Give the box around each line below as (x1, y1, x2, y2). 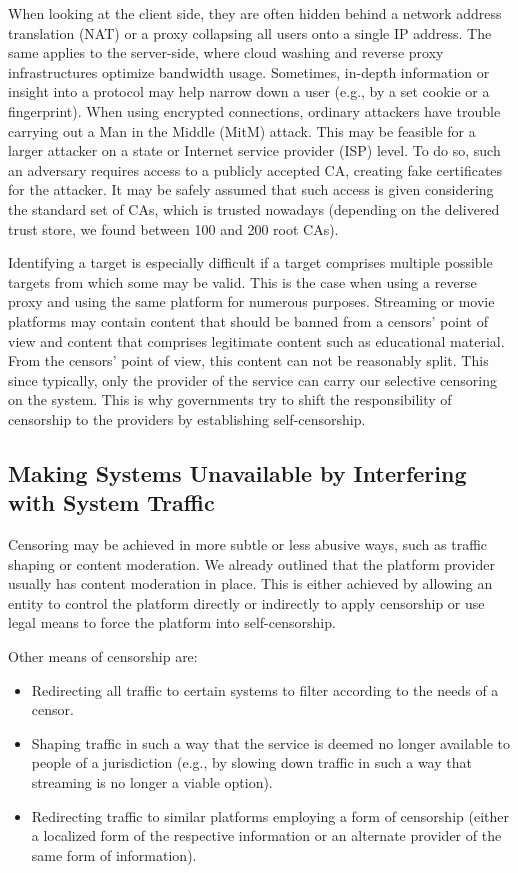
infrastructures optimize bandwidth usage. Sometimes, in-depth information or (8, 61, 490, 82)
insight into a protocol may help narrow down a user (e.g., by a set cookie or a (8, 81, 490, 102)
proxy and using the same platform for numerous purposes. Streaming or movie (8, 291, 495, 312)
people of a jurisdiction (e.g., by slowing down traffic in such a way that (31, 752, 472, 773)
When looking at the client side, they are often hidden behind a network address (8, 3, 502, 23)
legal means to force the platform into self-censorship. (8, 612, 336, 633)
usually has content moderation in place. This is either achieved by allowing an (8, 573, 493, 594)
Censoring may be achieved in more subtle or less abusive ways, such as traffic (8, 534, 488, 555)
